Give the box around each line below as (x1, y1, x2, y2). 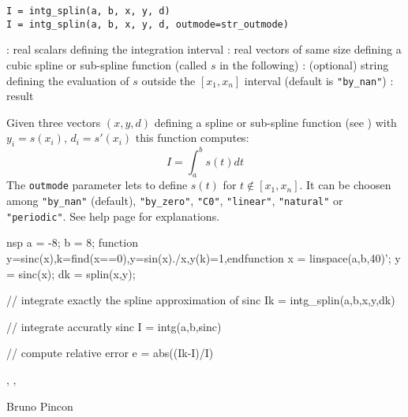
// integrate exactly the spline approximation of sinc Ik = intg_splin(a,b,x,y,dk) (6, 292, 395, 308)
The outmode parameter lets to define (6, 177, 188, 193)
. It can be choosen (299, 177, 391, 193)
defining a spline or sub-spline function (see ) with (154, 114, 397, 130)
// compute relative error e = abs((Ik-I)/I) (6, 344, 214, 361)
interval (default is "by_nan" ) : (244, 72, 394, 88)
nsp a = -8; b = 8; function (6, 234, 138, 251)
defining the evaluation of (6, 72, 129, 88)
